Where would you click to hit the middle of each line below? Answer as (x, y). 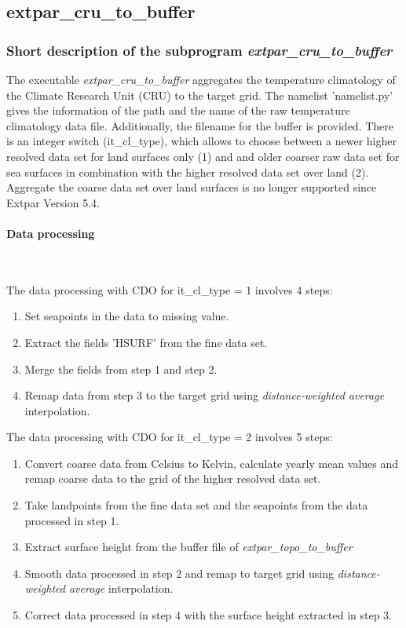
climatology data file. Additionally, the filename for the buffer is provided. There (200, 125)
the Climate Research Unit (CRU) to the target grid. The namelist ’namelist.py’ (200, 95)
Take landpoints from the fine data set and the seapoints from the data (196, 505)
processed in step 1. (72, 520)
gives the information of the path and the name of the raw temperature (178, 110)
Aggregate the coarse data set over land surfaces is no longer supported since (192, 187)
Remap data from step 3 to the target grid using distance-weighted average (205, 395)
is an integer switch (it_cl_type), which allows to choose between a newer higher (201, 141)
